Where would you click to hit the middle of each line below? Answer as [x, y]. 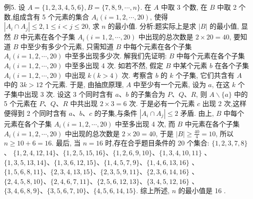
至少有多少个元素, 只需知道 [70, 46]
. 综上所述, [153, 190]
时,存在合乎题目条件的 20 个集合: [157, 143]
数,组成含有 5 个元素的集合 [47, 16]
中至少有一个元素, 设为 [170, 84]
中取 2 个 [231, 7]
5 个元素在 [21, 103]
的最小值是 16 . [202, 190]
